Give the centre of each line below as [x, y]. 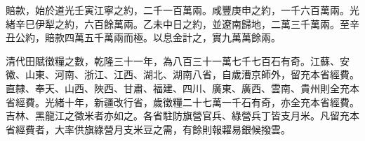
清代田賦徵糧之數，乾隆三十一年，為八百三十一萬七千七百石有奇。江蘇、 [173, 60]
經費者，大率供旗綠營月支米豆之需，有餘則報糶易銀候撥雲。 [153, 129]
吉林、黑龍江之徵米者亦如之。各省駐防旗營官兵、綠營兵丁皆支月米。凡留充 [178, 116]
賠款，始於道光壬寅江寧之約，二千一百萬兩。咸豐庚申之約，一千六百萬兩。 [178, 10]
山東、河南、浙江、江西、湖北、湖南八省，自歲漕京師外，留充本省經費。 [192, 74]
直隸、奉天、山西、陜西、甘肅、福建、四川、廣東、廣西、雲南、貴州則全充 [178, 88]
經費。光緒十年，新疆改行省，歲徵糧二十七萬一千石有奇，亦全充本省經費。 [187, 102]
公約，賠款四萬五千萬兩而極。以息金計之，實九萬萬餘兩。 [148, 37]
